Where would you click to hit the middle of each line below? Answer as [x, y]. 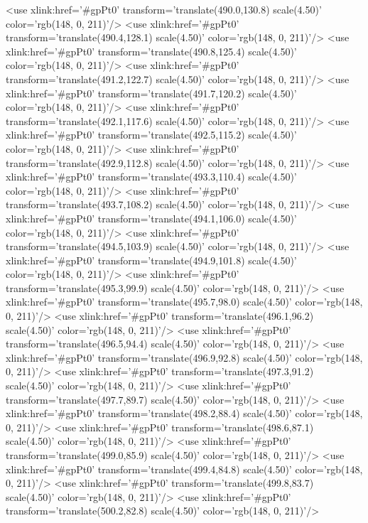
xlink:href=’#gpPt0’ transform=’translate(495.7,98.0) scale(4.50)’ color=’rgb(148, [184, 302]
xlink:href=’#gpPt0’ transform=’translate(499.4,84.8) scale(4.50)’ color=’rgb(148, [184, 469]
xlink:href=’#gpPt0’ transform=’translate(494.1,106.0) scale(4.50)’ [151, 218]
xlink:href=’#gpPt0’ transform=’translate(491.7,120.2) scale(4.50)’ [151, 93]
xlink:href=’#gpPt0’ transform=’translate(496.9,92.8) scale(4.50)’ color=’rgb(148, [184, 357]
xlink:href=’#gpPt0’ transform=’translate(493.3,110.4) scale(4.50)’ [151, 177]
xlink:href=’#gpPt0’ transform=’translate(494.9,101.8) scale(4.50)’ [151, 260]
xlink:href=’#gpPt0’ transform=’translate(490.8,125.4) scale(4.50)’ [151, 51]
